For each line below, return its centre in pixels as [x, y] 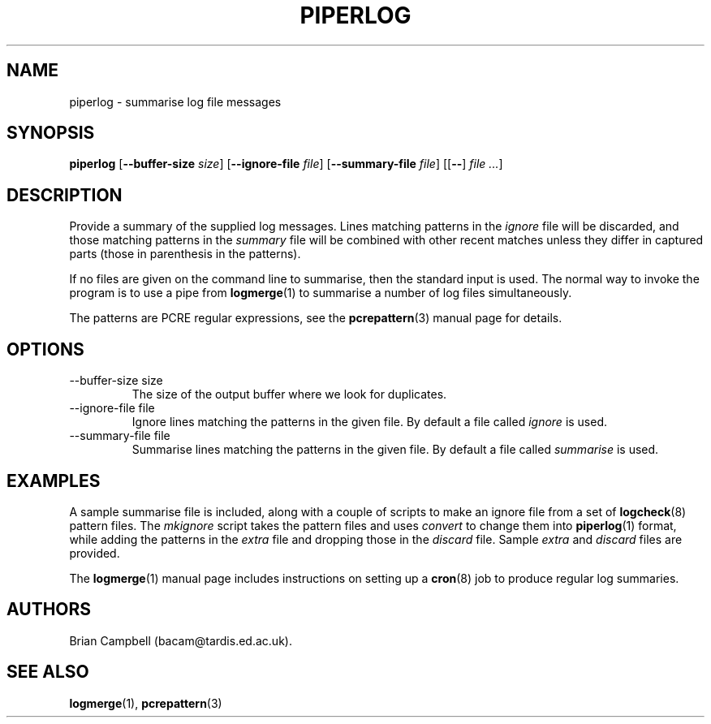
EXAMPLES [54, 481]
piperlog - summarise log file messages [175, 101]
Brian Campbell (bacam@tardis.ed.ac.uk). [181, 640]
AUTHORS [49, 610]
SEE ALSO [48, 672]
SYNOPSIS [51, 133]
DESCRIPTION [65, 195]
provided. [95, 553]
